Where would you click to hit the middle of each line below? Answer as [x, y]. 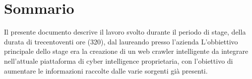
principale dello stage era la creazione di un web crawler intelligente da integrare [126, 51]
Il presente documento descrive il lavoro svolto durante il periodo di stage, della [125, 32]
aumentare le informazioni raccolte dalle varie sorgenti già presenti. [106, 70]
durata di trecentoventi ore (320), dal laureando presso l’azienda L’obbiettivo [121, 41]
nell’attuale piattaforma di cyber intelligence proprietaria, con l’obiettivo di [119, 60]
